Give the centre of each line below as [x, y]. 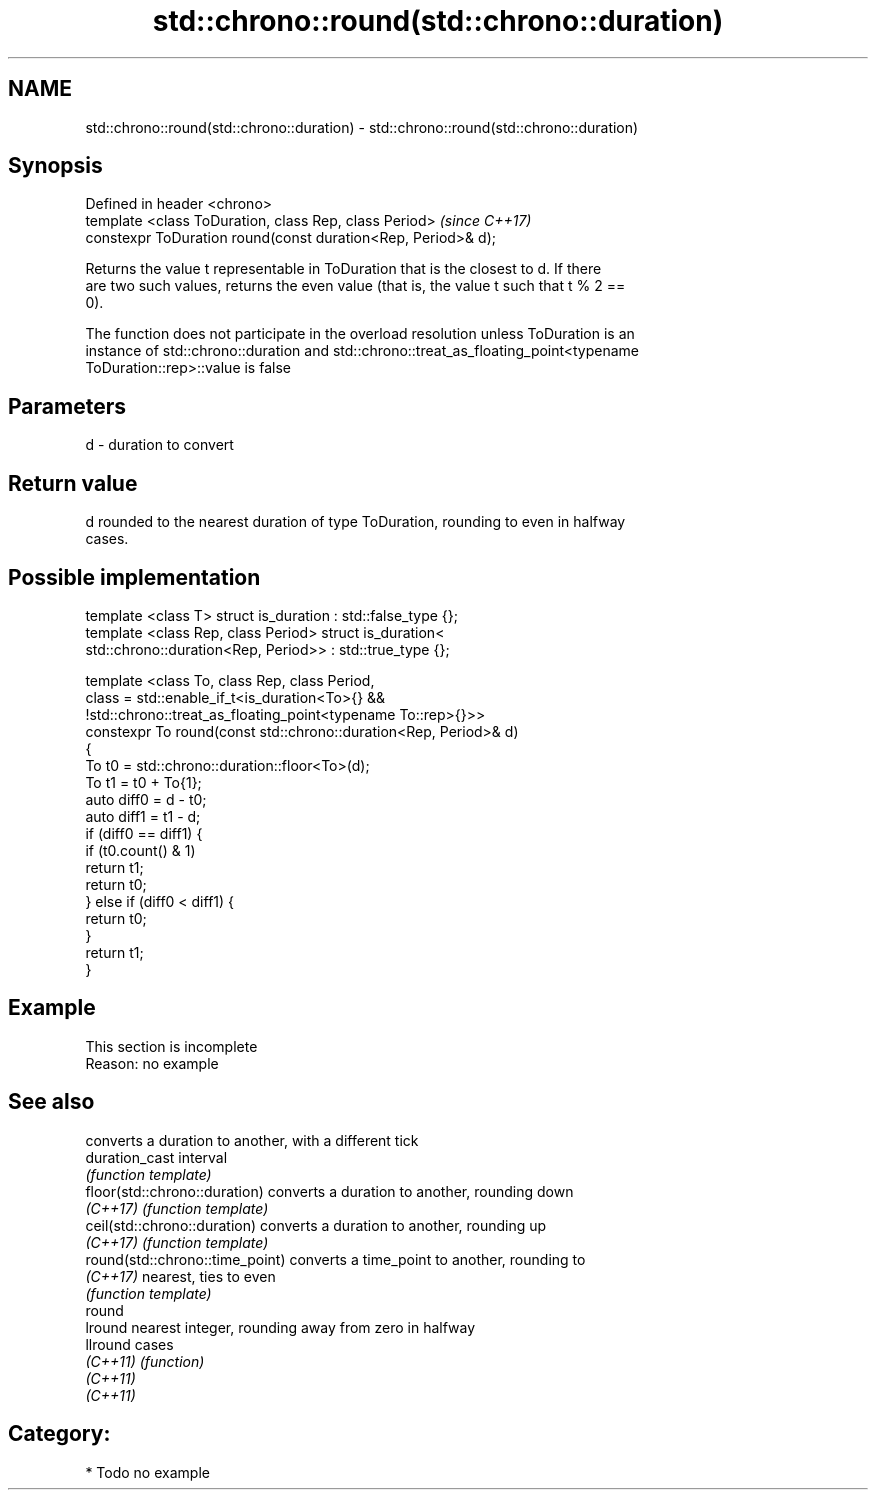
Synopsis [55, 166]
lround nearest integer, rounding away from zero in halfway [280, 1327]
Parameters [67, 406]
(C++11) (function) [145, 1361]
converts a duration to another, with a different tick [252, 1140]
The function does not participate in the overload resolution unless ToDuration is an [360, 334]
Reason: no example [152, 1063]
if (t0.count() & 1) [140, 850]
